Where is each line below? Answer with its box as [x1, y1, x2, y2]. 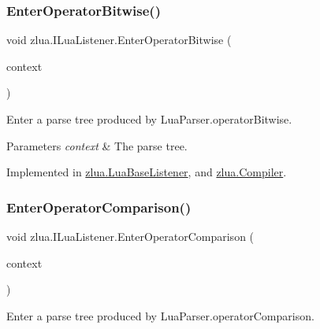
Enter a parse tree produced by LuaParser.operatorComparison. [6, 307, 314, 323]
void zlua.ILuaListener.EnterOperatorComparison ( [6, 228, 255, 244]
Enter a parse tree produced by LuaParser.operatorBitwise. [6, 111, 292, 127]
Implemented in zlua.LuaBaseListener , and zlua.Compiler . [6, 164, 287, 180]
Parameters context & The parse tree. [6, 137, 188, 153]
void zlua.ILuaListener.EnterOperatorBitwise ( [6, 31, 232, 48]
